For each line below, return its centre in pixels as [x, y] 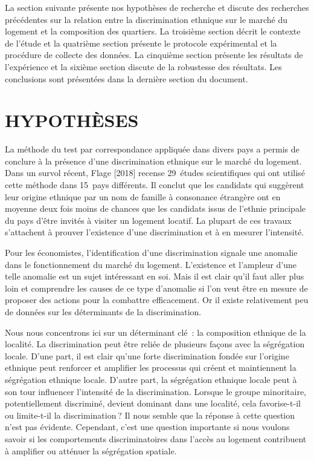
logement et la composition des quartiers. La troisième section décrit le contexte [153, 31]
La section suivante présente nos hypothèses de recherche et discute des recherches [157, 7]
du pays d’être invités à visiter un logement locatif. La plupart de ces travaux [148, 220]
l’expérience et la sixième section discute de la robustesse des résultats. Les [143, 66]
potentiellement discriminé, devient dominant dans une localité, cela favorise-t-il [153, 403]
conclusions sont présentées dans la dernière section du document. [127, 78]
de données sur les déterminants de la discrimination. [103, 312]
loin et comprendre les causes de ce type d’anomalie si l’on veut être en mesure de [156, 288]
